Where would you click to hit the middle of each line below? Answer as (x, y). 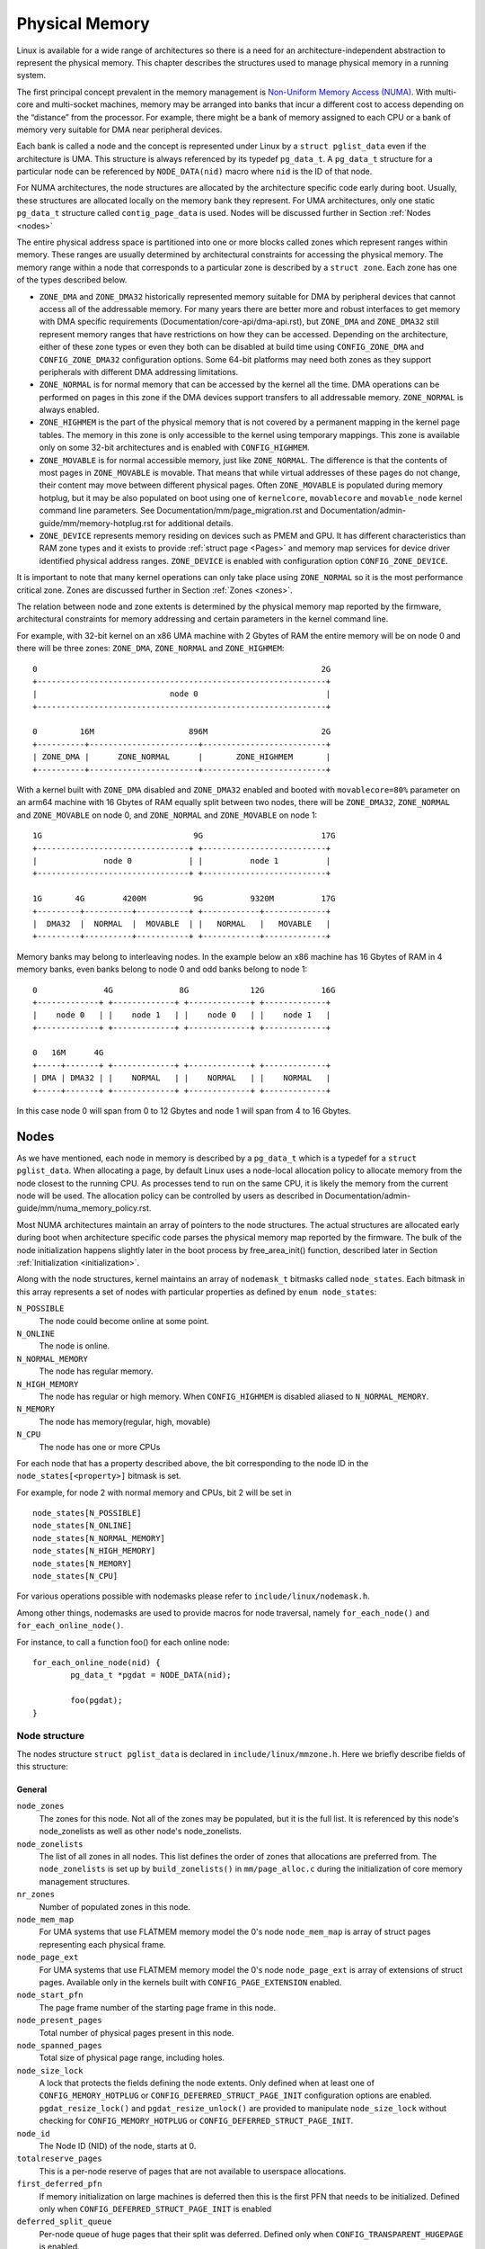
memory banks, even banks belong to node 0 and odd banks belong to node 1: (162, 969)
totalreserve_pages (59, 2159)
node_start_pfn (50, 1995)
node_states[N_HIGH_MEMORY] (94, 1551)
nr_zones (36, 1895)
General (32, 1789)
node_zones (40, 1806)
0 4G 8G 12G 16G (184, 990)
